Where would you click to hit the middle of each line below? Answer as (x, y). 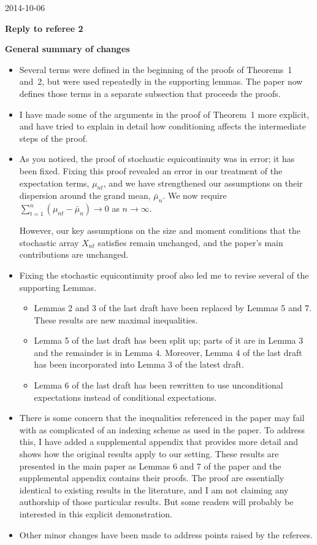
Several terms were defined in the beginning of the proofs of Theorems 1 (156, 69)
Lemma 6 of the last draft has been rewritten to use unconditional (158, 385)
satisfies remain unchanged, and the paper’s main (190, 242)
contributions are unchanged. (74, 254)
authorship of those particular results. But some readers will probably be (156, 502)
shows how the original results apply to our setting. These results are (149, 454)
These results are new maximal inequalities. (116, 319)
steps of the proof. (53, 138)
